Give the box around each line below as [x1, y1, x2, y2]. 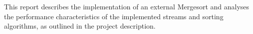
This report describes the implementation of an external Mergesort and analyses [4, 1, 250, 11]
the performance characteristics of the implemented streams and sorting [4, 11, 224, 21]
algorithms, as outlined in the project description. [4, 21, 156, 31]
